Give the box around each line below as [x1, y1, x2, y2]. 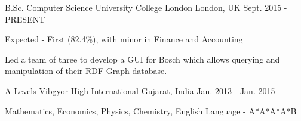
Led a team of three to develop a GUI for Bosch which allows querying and [5, 52, 280, 65]
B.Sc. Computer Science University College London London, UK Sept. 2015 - [5, 1, 287, 13]
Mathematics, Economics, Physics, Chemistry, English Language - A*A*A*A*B [5, 104, 297, 117]
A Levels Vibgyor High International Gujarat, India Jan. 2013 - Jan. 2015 [5, 84, 275, 97]
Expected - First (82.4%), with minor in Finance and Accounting [5, 33, 243, 45]
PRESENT [5, 13, 45, 25]
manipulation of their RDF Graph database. [5, 64, 167, 77]
